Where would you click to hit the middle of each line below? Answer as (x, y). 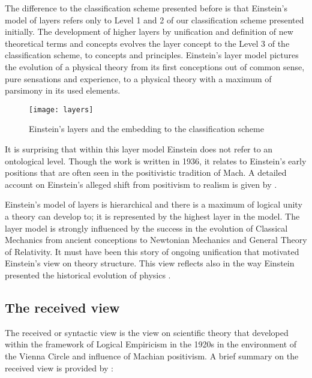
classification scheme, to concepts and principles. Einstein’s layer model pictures (152, 55)
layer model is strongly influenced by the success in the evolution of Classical (146, 228)
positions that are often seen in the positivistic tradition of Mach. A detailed (146, 172)
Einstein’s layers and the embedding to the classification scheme (146, 129)
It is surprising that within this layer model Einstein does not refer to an (139, 149)
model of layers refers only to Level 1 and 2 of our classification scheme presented (154, 19)
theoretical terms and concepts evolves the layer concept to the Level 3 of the (147, 43)
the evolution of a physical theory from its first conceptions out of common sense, (155, 66)
